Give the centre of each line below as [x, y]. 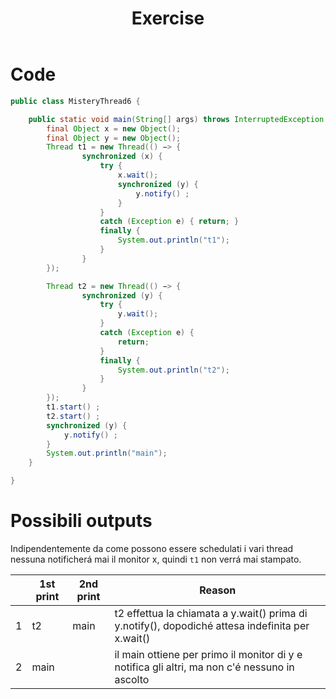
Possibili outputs [81, 521]
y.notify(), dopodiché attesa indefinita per [212, 625]
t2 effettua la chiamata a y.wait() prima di [211, 613]
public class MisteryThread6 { [75, 101]
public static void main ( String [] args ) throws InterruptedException [176, 119]
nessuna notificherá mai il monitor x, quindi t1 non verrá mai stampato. [156, 559]
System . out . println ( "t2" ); [173, 370]
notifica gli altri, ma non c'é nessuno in [204, 667]
